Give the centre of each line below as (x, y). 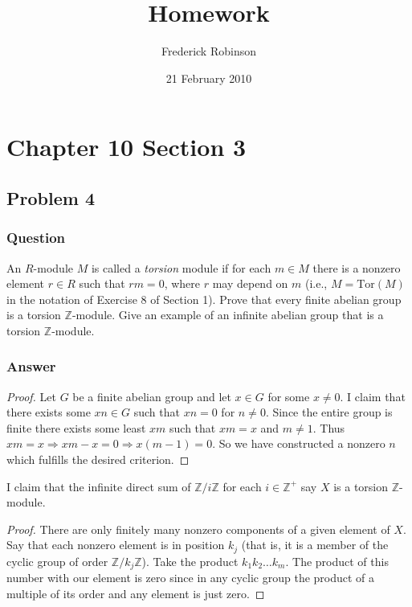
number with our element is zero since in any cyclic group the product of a (191, 578)
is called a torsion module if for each (181, 267)
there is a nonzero (357, 267)
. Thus (329, 427)
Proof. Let (31, 396)
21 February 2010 (209, 78)
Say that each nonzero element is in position (116, 545)
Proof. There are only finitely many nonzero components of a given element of (198, 529)
